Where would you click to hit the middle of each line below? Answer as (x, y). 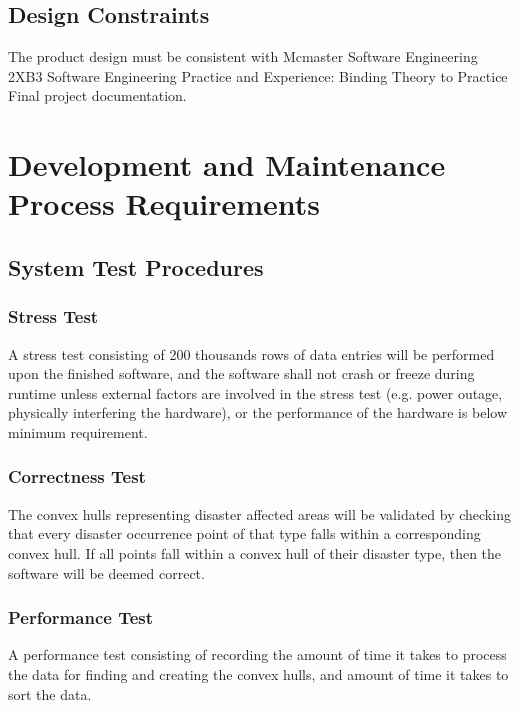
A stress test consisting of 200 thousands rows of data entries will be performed (251, 353)
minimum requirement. (78, 431)
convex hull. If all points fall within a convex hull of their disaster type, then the (255, 552)
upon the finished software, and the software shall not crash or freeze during (241, 373)
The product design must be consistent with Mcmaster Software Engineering (243, 56)
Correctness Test (77, 476)
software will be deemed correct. (106, 572)
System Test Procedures (136, 266)
